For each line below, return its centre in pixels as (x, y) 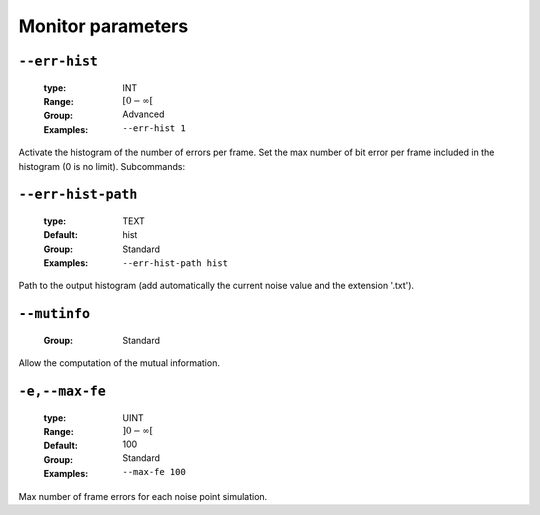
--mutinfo (54, 314)
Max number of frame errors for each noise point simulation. (143, 496)
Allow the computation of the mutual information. (119, 363)
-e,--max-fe (62, 391)
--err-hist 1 (154, 128)
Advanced (143, 114)
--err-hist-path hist (175, 263)
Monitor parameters (103, 26)
